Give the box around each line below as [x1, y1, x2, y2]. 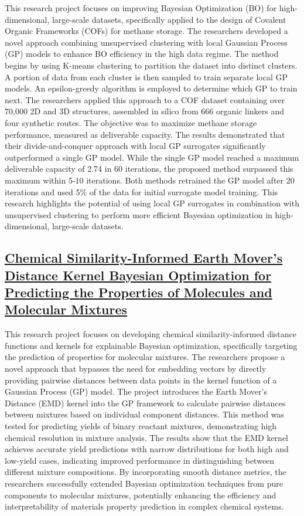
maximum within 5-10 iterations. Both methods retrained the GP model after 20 [5, 174, 295, 186]
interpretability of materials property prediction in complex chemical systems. [5, 500, 284, 512]
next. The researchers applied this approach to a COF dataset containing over [5, 93, 285, 106]
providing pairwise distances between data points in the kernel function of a [5, 374, 277, 386]
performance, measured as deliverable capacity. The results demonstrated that [5, 128, 285, 140]
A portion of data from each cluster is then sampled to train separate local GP [5, 70, 288, 83]
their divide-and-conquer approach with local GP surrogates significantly [5, 140, 266, 152]
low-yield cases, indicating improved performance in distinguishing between [5, 454, 275, 466]
